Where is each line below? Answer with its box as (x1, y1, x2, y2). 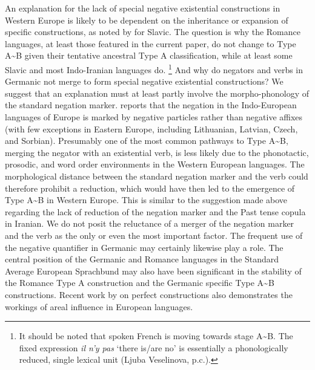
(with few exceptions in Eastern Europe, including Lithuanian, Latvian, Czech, (5, 122, 298, 135)
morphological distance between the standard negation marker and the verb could (5, 169, 308, 182)
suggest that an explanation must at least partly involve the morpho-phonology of (5, 86, 310, 99)
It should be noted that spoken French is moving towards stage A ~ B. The (19, 329, 293, 342)
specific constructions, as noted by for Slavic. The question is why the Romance (5, 25, 300, 38)
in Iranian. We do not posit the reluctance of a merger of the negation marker (5, 217, 294, 230)
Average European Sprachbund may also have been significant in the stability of (5, 264, 302, 277)
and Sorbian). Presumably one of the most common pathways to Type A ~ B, (5, 134, 288, 147)
